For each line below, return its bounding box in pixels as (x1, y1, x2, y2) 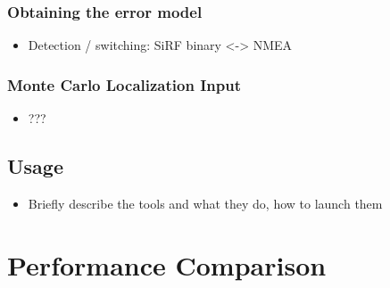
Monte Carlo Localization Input (7, 73, 241, 95)
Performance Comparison (7, 246, 327, 283)
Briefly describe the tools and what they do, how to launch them (28, 193, 383, 212)
